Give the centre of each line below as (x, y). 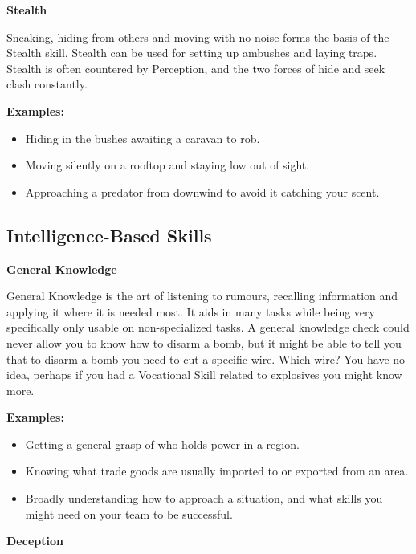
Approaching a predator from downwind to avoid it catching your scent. (202, 191)
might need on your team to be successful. (129, 513)
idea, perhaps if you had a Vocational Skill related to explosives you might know (204, 375)
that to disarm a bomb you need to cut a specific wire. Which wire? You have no (206, 358)
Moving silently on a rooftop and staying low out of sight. (167, 165)
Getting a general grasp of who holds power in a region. (162, 444)
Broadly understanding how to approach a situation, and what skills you (204, 498)
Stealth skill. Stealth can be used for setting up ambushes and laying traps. (192, 53)
